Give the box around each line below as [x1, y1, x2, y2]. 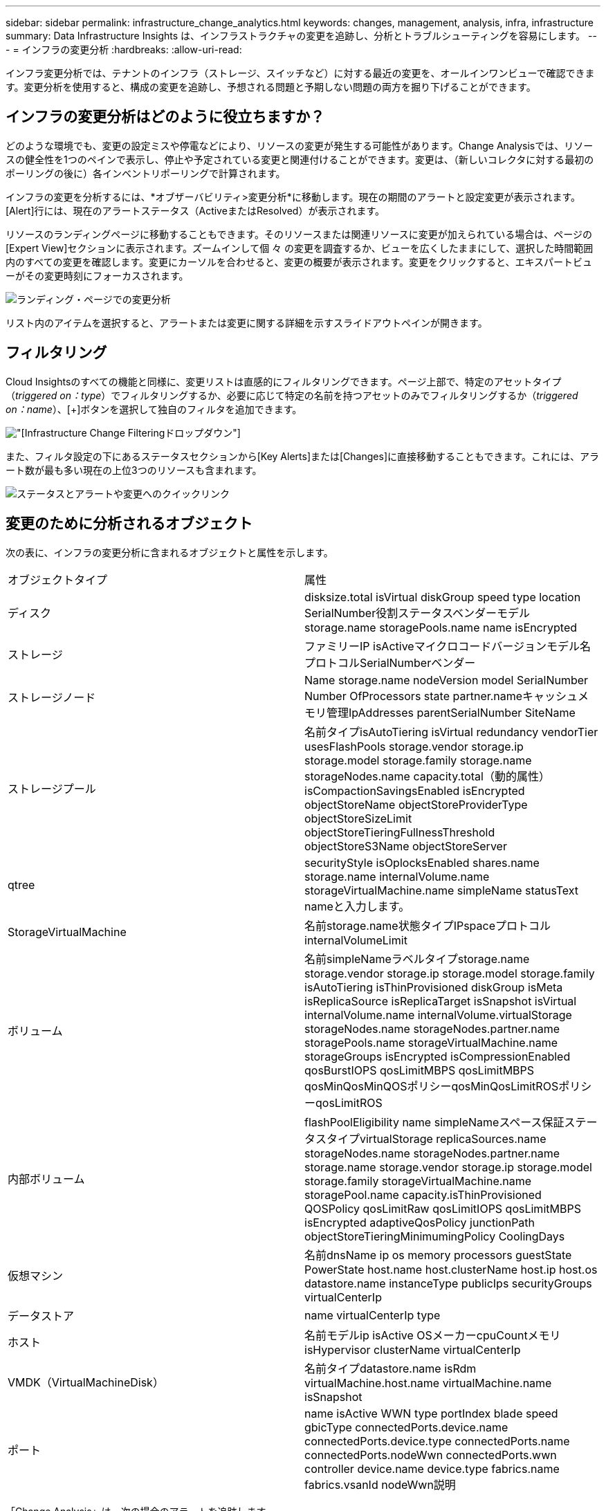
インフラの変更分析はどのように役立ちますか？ [6, 108, 325, 126]
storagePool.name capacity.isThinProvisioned [304, 1187, 542, 1202]
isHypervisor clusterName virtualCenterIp [304, 1342, 521, 1357]
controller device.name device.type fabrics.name [304, 1461, 560, 1476]
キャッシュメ [522, 688, 589, 703]
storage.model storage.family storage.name [304, 753, 532, 767]
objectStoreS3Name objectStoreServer [304, 839, 507, 853]
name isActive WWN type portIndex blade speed [304, 1406, 558, 1420]
